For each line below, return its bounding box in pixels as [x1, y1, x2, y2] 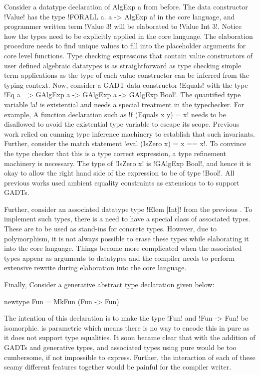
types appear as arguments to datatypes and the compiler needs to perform [4, 252, 235, 263]
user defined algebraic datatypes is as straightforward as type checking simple [4, 60, 242, 70]
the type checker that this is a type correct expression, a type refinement [4, 148, 226, 158]
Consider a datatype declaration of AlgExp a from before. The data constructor [4, 1, 248, 11]
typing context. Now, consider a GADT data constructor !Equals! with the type [4, 79, 248, 90]
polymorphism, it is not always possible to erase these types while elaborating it [4, 233, 249, 243]
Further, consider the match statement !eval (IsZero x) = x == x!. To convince [4, 138, 247, 149]
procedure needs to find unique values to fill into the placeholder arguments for [4, 40, 246, 51]
